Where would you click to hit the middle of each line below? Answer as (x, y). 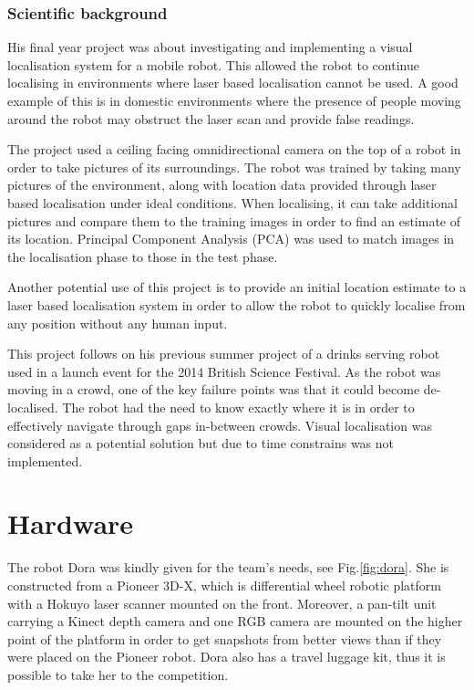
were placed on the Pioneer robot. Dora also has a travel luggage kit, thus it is (227, 657)
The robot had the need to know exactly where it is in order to (238, 407)
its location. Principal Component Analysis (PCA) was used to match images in (231, 239)
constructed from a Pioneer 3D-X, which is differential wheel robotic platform (224, 585)
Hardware (71, 523)
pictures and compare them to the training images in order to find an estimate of (234, 220)
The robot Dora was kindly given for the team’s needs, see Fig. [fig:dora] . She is (228, 567)
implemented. (45, 460)
